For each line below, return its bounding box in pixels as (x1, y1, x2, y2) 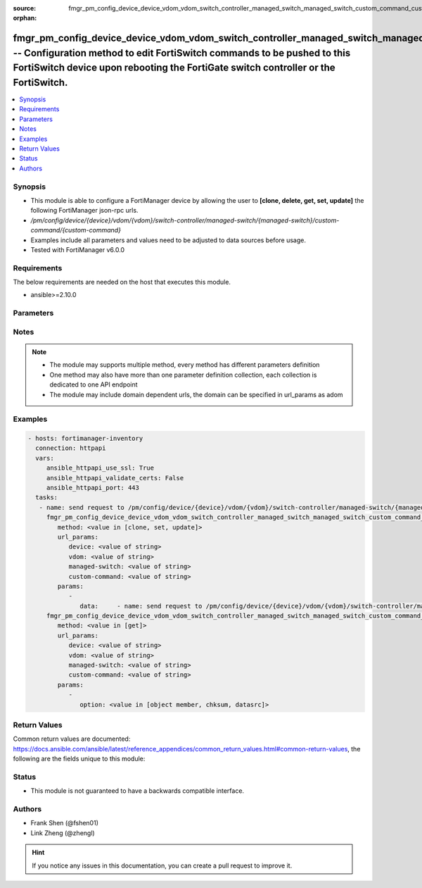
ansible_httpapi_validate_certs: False (46, 474, 184, 482)
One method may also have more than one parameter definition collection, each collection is (49, 370, 317, 379)
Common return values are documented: (13, 734, 131, 743)
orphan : (13, 14, 37, 23)
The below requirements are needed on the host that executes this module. (13, 278, 231, 287)
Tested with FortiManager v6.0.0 (30, 245, 125, 254)
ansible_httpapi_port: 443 (46, 484, 140, 492)
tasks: (35, 494, 58, 501)
